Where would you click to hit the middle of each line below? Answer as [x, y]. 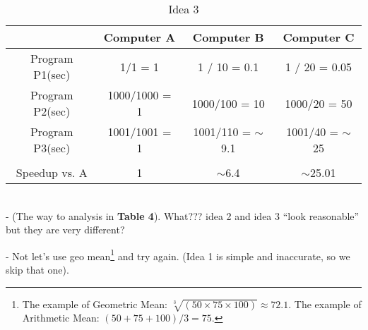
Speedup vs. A [52, 172]
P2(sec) [52, 111]
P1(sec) [52, 74]
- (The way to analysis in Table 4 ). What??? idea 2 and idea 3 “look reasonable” [183, 215]
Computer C [319, 37]
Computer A [140, 37]
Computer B [228, 37]
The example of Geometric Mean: [95, 304]
